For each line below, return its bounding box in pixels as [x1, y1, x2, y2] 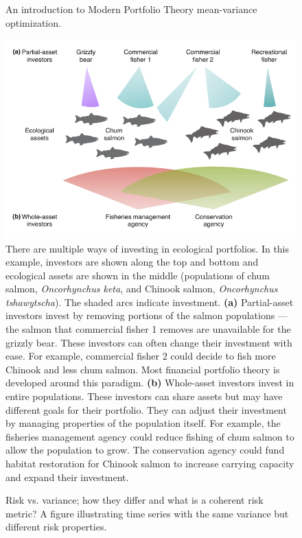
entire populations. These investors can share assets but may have [5, 389, 283, 403]
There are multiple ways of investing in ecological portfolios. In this [5, 241, 290, 255]
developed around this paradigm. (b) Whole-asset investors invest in [5, 375, 294, 390]
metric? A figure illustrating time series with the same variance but [5, 506, 289, 520]
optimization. [5, 15, 61, 30]
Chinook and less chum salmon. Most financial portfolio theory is [5, 362, 280, 376]
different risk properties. [5, 519, 107, 534]
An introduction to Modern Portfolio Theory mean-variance [5, 2, 257, 16]
